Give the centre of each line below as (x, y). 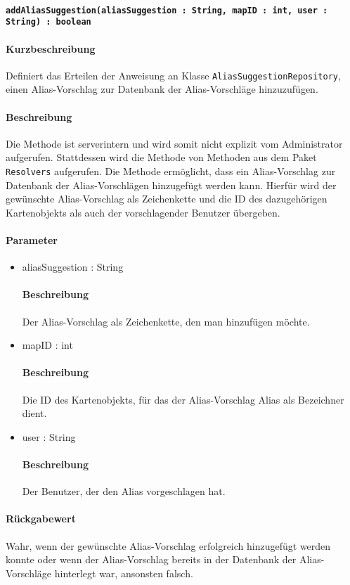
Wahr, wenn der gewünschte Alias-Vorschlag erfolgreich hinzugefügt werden (168, 545)
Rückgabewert (41, 519)
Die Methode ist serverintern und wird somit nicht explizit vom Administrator (174, 143)
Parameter (32, 239)
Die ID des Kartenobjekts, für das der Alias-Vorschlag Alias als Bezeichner (183, 399)
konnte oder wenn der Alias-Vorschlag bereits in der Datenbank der (151, 559)
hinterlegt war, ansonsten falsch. (124, 573)
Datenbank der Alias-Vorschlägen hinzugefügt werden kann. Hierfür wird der (171, 185)
